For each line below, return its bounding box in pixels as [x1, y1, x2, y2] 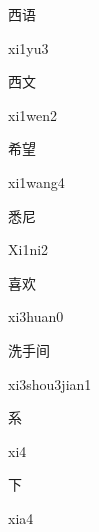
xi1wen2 [8, 104, 57, 125]
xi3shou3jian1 [8, 373, 92, 394]
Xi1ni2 [8, 239, 49, 260]
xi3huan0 [8, 306, 64, 327]
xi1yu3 [8, 37, 49, 58]
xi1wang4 [8, 171, 65, 192]
